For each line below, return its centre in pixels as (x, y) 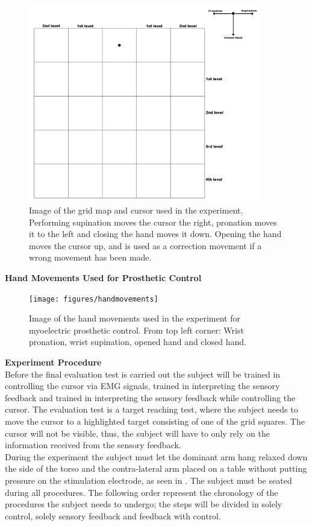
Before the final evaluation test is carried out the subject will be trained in (143, 374)
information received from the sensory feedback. (93, 445)
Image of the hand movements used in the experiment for (135, 318)
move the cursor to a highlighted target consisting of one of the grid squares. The (155, 421)
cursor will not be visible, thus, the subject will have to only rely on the (137, 433)
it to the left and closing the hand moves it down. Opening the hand (155, 234)
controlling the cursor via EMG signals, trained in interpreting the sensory (142, 386)
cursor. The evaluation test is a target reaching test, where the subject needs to (151, 409)
